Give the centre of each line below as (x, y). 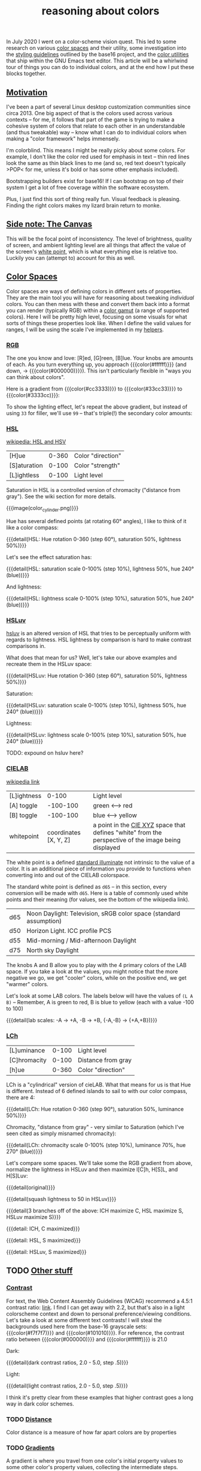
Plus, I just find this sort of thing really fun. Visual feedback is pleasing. (94, 199)
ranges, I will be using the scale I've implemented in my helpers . (85, 329)
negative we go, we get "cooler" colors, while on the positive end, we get (96, 978)
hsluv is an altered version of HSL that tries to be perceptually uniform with (98, 634)
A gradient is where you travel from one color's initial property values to (95, 1461)
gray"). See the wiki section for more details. (61, 497)
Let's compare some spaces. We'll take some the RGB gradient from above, (99, 1163)
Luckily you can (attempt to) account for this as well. (71, 258)
